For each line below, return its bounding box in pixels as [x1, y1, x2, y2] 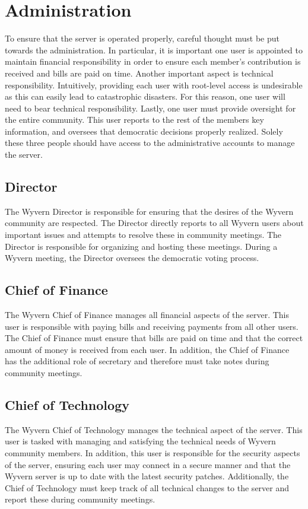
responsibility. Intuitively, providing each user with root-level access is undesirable [5, 78, 303, 91]
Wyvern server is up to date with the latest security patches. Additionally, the [5, 470, 289, 482]
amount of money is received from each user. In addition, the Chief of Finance [5, 343, 290, 355]
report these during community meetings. [5, 493, 155, 505]
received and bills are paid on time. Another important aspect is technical [5, 66, 274, 79]
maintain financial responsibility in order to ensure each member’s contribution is [5, 55, 301, 68]
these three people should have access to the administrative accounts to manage [5, 136, 295, 149]
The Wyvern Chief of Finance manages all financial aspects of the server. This [5, 308, 290, 321]
